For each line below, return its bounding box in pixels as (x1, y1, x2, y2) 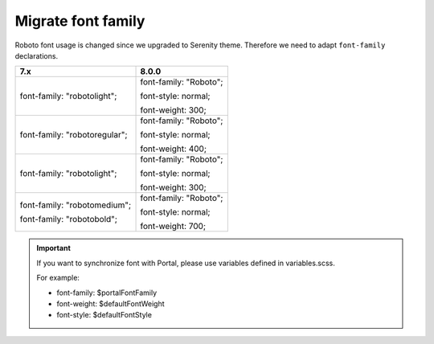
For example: (36, 273, 80, 283)
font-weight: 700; (140, 221, 207, 232)
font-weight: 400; (140, 143, 207, 154)
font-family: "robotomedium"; (19, 199, 132, 211)
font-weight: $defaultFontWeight (56, 298, 165, 309)
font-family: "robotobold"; (19, 214, 118, 225)
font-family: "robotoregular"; (19, 129, 128, 141)
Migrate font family (14, 12, 145, 30)
